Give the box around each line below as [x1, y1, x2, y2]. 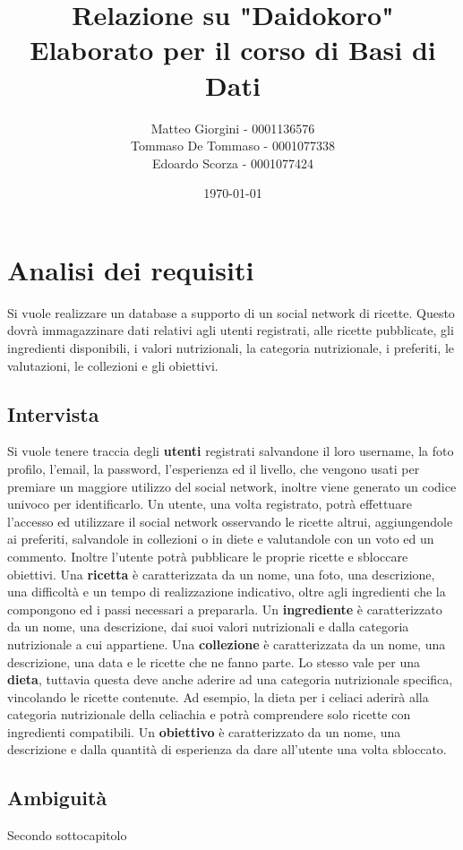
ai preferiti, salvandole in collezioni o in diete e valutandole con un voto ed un [7, 529, 434, 548]
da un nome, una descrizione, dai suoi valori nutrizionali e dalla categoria [7, 617, 409, 636]
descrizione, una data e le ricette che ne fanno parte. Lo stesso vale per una [7, 652, 421, 671]
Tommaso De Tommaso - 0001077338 [131, 136, 335, 155]
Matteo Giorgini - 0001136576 [150, 118, 315, 137]
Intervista [7, 399, 99, 427]
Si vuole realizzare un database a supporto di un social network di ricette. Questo [7, 303, 455, 322]
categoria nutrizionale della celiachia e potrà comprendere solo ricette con [7, 705, 411, 724]
